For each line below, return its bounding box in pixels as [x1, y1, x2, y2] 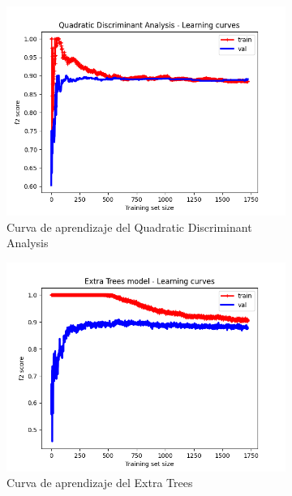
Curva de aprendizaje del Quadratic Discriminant [6, 218, 252, 235]
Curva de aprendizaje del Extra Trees [6, 474, 193, 491]
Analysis [6, 234, 49, 251]
